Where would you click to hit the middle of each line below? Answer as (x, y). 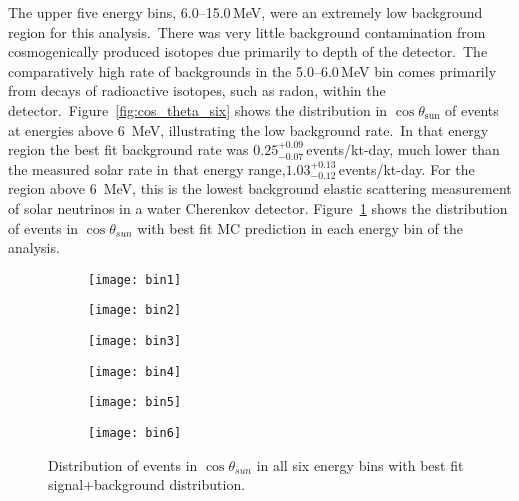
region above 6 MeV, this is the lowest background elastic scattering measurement (260, 188)
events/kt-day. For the (406, 168)
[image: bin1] (135, 279)
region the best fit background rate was (128, 149)
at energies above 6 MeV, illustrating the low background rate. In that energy (248, 129)
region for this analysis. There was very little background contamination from (247, 31)
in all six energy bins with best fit (360, 464)
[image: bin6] (135, 433)
